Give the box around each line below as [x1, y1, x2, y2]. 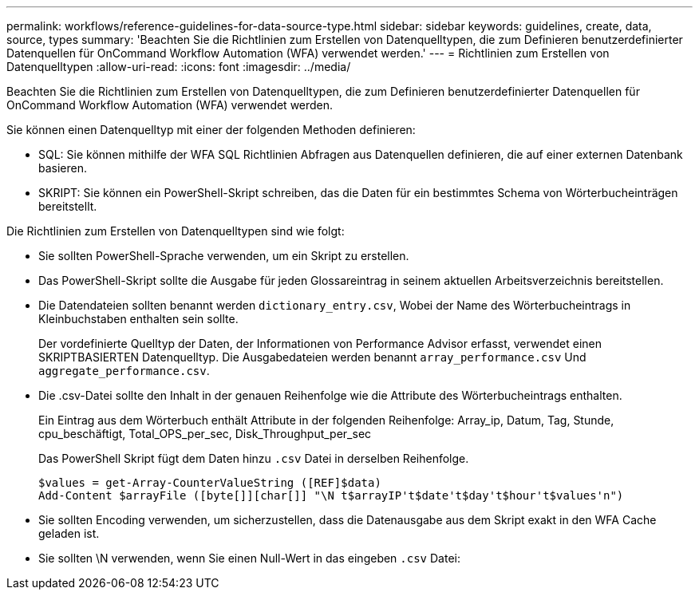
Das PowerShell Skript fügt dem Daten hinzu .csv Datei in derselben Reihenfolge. [38, 452, 469, 465]
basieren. [38, 161, 88, 175]
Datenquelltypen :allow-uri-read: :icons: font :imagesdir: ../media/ [6, 60, 351, 73]
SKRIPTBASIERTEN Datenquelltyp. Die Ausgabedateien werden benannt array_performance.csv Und [38, 350, 586, 364]
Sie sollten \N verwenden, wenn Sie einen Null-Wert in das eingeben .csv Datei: [38, 551, 460, 565]
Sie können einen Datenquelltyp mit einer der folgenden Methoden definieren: [6, 123, 416, 136]
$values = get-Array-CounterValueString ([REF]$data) [38, 476, 381, 489]
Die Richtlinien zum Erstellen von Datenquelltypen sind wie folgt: [6, 224, 345, 238]
